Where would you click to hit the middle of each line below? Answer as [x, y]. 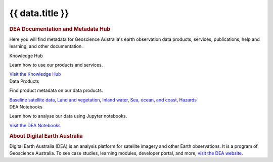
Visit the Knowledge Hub [35, 74]
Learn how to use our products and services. [56, 65]
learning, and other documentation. [46, 46]
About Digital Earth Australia [46, 136]
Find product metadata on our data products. [56, 90]
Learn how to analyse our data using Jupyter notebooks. [68, 116]
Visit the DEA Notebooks [35, 125]
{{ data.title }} [39, 13]
